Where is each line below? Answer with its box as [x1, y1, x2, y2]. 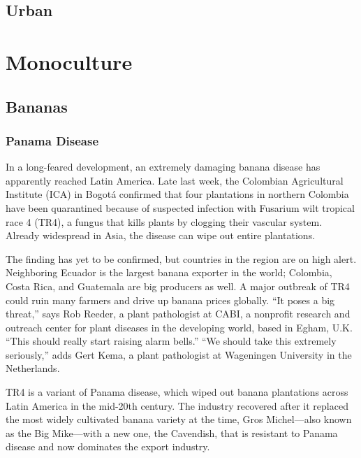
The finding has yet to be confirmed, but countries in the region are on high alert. [6, 251, 357, 266]
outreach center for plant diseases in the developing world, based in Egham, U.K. [6, 320, 353, 334]
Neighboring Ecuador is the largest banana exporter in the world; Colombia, [6, 265, 332, 280]
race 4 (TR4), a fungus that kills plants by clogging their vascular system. [6, 214, 323, 229]
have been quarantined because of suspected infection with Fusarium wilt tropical [6, 200, 355, 215]
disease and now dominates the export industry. [6, 439, 210, 454]
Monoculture [6, 47, 133, 76]
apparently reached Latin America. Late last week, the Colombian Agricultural [6, 173, 344, 187]
